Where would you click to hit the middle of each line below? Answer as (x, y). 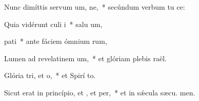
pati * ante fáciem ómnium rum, (56, 41)
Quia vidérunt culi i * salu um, (53, 24)
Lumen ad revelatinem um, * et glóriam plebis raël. (85, 58)
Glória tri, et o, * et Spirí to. (50, 75)
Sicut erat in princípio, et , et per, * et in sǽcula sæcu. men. (100, 92)
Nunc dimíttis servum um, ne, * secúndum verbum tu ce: (95, 7)
